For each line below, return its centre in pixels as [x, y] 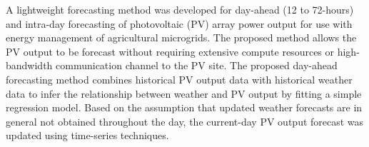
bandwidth [29, 65]
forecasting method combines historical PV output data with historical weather [179, 79]
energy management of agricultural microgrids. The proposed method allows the [181, 37]
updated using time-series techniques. [87, 135]
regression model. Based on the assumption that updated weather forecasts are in [184, 107]
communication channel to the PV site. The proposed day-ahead [197, 65]
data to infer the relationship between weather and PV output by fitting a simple [184, 93]
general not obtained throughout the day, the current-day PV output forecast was [185, 121]
